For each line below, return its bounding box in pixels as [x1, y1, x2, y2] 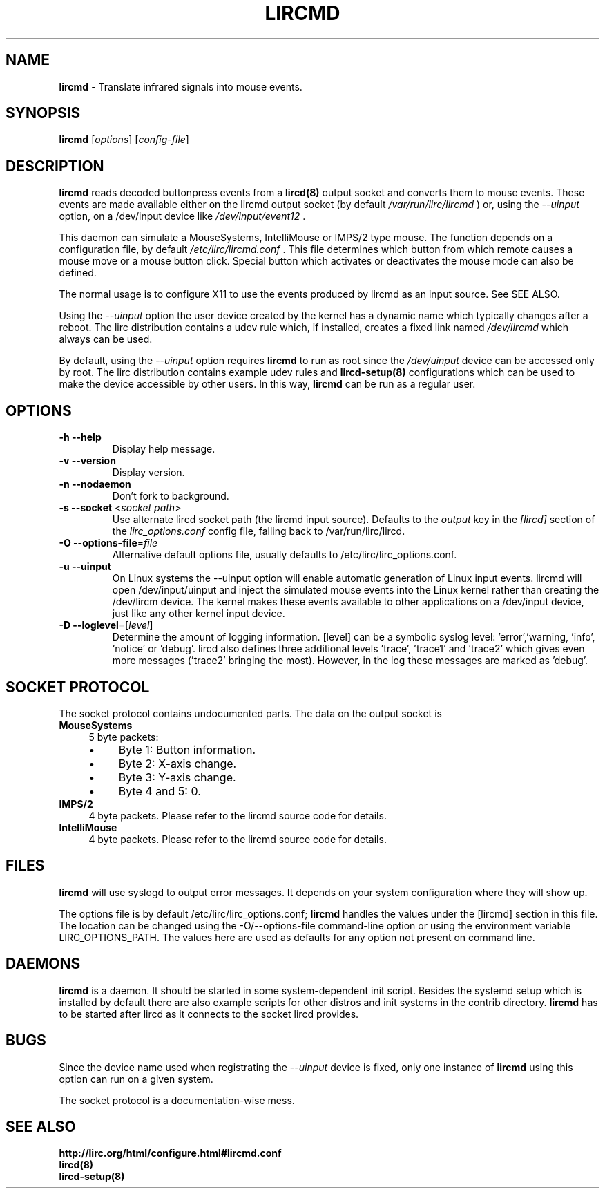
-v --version [59, 455, 116, 467]
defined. [59, 267, 97, 279]
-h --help [59, 431, 102, 444]
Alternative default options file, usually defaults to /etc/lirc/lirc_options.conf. [112, 549, 457, 561]
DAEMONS [6, 955, 81, 973]
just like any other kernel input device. [112, 607, 285, 620]
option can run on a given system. [59, 1072, 213, 1085]
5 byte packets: [88, 730, 159, 743]
